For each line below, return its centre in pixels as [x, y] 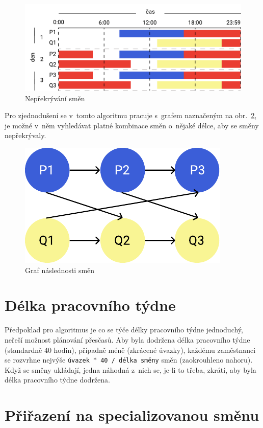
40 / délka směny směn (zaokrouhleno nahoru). [177, 360]
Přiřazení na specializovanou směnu [132, 415]
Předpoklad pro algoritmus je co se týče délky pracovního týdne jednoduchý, [124, 330]
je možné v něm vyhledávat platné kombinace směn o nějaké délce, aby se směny [132, 125]
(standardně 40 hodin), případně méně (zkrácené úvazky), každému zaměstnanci [130, 350]
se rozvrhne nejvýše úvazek [47, 360]
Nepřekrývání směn [55, 98]
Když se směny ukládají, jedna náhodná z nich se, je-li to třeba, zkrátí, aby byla [130, 369]
